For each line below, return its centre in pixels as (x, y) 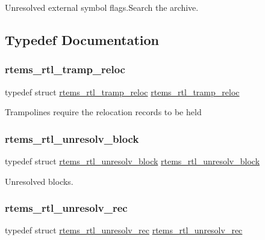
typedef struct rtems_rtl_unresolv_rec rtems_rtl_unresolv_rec (124, 230)
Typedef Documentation (82, 39)
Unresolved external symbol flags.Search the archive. (102, 7)
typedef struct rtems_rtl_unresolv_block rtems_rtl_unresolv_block (132, 161)
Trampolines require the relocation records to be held (103, 112)
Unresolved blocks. (39, 181)
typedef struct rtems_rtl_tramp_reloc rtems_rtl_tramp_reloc (122, 91)
